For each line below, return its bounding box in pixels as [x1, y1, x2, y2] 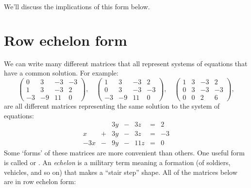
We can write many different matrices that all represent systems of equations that [4, 58, 248, 68]
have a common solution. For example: [4, 68, 118, 78]
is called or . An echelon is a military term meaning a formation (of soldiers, [4, 157, 231, 167]
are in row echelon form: [4, 176, 76, 187]
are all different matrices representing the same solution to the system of [4, 101, 220, 111]
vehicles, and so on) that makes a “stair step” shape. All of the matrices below [4, 167, 237, 177]
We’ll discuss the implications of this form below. [4, 1, 150, 11]
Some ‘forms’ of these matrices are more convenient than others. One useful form [4, 148, 245, 158]
